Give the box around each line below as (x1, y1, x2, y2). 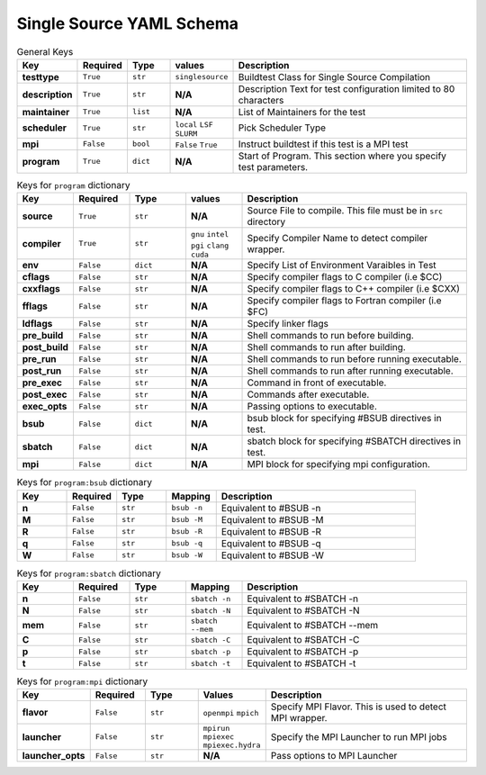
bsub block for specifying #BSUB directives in (247, 412, 442, 425)
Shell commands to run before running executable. (247, 353, 463, 365)
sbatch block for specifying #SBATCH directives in (247, 435, 462, 447)
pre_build (22, 329, 64, 342)
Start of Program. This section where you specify (238, 149, 447, 162)
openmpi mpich (202, 708, 259, 718)
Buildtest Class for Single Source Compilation (238, 70, 431, 83)
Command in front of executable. (247, 376, 387, 389)
